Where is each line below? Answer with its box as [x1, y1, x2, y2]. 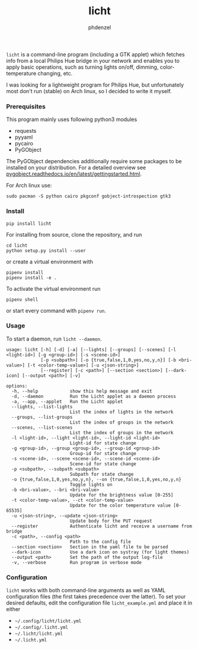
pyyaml [14, 133, 33, 141]
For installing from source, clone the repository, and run [6, 231, 142, 238]
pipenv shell [6, 297, 39, 303]
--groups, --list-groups [11, 414, 73, 420]
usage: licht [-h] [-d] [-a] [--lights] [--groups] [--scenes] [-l [6, 346, 177, 352]
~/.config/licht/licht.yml [14, 618, 82, 624]
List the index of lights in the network [69, 409, 174, 415]
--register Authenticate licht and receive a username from [11, 523, 193, 529]
